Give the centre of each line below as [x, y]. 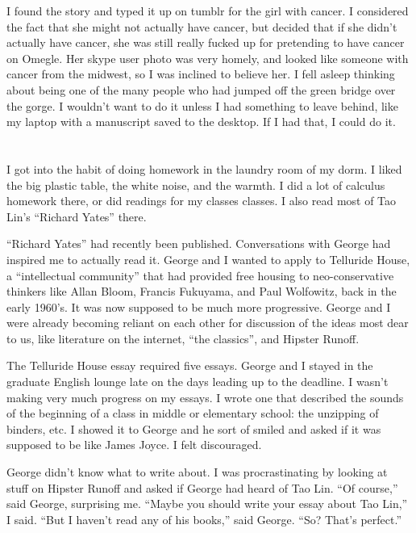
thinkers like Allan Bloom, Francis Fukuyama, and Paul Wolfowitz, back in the [202, 291]
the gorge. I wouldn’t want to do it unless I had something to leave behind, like [202, 105]
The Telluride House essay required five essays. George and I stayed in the [190, 365]
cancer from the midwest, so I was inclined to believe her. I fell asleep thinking [201, 74]
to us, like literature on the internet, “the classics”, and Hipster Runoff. [183, 338]
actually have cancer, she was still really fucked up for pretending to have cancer [206, 42]
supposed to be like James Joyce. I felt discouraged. [134, 445]
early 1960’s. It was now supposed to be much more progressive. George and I [199, 306]
